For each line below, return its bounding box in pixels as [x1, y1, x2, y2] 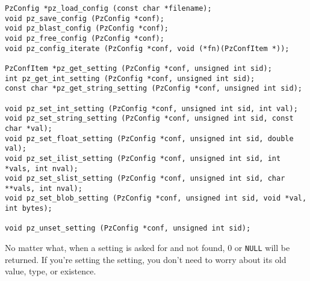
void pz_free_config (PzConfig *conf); [5, 34, 164, 43]
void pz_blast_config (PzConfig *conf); [5, 24, 169, 33]
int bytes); [5, 204, 52, 213]
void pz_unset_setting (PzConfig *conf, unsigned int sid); [5, 224, 251, 233]
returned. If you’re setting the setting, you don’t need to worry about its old [5, 253, 287, 265]
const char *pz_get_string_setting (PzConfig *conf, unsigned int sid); [5, 84, 302, 93]
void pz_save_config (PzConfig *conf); [5, 14, 164, 23]
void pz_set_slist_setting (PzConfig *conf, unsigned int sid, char [5, 174, 285, 183]
